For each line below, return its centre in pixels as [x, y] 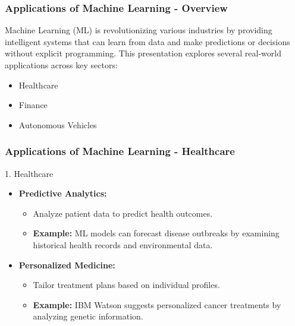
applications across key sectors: [61, 65]
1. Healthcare [29, 173]
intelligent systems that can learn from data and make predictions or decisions [147, 41]
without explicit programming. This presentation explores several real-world [143, 53]
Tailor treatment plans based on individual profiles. [126, 285]
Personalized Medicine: [67, 265]
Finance [33, 105]
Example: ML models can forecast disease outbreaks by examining [156, 233]
